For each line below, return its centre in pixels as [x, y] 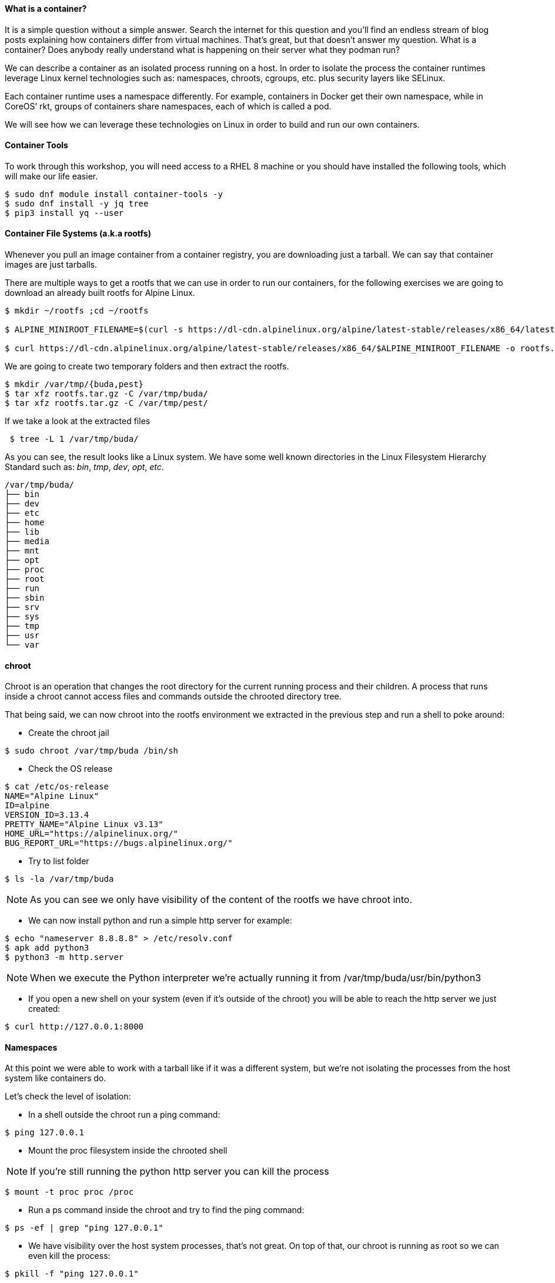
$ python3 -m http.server [64, 957]
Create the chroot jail [69, 733]
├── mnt [22, 551]
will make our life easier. [51, 176]
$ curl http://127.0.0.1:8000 [74, 1027]
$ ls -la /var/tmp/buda [59, 879]
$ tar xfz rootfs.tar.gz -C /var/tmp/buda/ [106, 394]
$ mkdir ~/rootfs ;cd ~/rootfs [77, 311]
